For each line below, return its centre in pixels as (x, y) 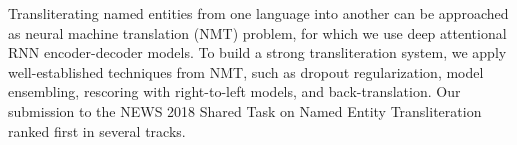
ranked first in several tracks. (97, 130)
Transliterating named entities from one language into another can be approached (258, 13)
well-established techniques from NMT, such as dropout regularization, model (246, 71)
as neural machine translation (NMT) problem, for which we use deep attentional (257, 32)
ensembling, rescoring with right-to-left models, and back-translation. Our (234, 91)
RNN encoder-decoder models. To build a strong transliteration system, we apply (257, 52)
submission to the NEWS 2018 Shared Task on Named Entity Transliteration (245, 110)
